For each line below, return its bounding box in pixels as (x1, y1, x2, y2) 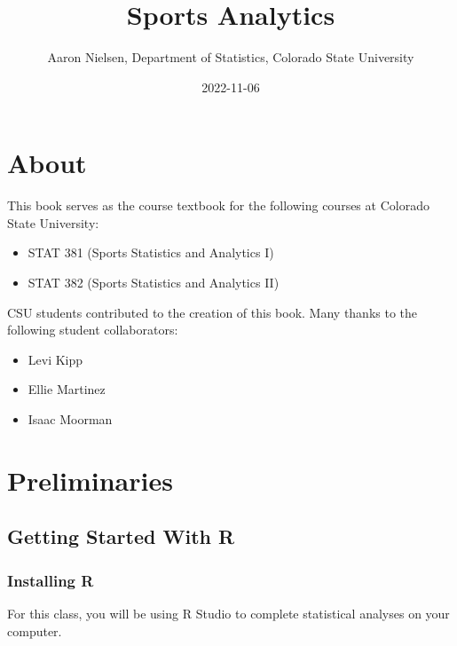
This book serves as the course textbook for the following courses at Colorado (7, 196, 429, 215)
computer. (7, 621, 62, 640)
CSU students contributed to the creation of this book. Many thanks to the (7, 303, 418, 321)
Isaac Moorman (28, 410, 113, 428)
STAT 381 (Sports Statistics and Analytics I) (28, 243, 274, 262)
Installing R (7, 569, 94, 591)
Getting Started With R (7, 523, 235, 550)
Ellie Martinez (28, 380, 106, 398)
